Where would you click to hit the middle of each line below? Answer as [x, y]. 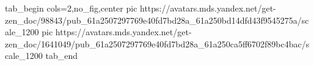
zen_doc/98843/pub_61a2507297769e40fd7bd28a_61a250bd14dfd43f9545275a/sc [157, 20]
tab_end [61, 56]
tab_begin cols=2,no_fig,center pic [71, 8]
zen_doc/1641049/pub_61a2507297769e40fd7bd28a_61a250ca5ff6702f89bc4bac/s [157, 43]
